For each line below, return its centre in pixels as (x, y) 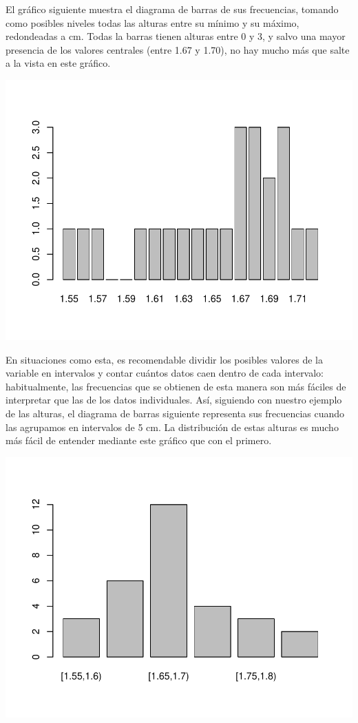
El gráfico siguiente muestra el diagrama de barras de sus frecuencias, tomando (172, 9)
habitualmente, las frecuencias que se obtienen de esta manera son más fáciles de (176, 386)
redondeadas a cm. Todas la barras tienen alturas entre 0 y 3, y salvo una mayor (176, 36)
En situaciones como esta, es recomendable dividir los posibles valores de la (164, 359)
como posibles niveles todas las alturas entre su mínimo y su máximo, (152, 22)
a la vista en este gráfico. (58, 63)
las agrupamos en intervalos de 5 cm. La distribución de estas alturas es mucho (172, 427)
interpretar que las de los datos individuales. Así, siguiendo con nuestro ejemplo (174, 400)
